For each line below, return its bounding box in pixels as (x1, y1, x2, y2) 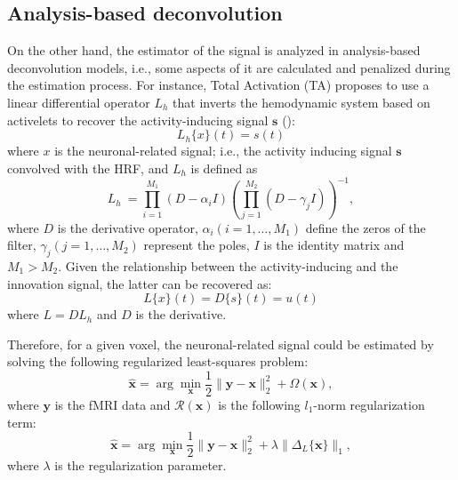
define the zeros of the (305, 218, 426, 236)
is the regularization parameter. (54, 456, 227, 475)
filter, (7, 236, 36, 254)
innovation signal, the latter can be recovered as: (7, 274, 272, 292)
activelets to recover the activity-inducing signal (7, 110, 269, 129)
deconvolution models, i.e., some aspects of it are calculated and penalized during (7, 58, 451, 76)
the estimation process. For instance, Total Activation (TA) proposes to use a (7, 76, 430, 94)
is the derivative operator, (57, 218, 198, 236)
